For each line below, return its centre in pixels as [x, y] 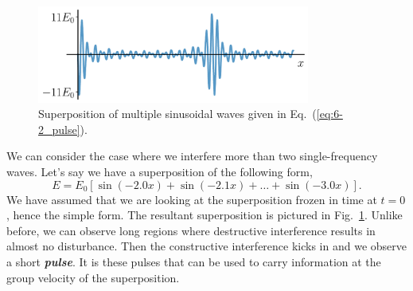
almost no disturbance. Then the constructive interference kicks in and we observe [206, 246]
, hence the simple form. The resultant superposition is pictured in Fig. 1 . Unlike [205, 215]
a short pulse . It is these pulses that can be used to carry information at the [194, 261]
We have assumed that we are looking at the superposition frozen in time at [192, 199]
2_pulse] [59, 129]
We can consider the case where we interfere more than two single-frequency [192, 156]
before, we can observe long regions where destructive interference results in [191, 230]
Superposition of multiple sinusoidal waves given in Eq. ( [177, 114]
